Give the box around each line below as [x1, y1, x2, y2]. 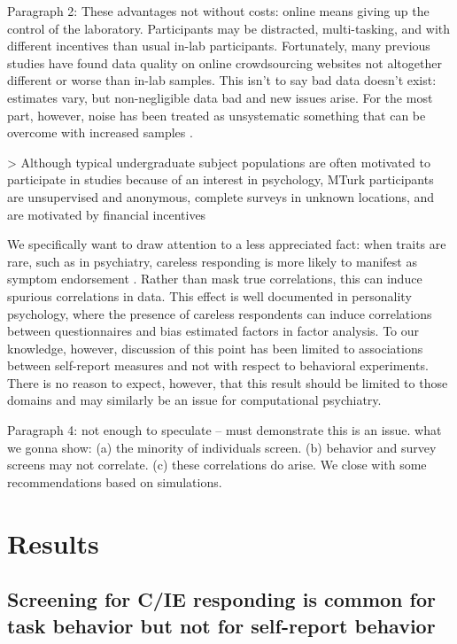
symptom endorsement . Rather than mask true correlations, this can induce [7, 269, 422, 288]
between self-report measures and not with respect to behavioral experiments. [7, 356, 429, 375]
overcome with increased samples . [7, 123, 193, 142]
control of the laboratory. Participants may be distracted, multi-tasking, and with [7, 19, 451, 37]
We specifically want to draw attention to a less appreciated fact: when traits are [7, 235, 446, 253]
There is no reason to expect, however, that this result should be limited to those [7, 373, 448, 392]
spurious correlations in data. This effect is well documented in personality [7, 286, 412, 305]
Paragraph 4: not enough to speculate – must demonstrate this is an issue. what [7, 421, 442, 439]
